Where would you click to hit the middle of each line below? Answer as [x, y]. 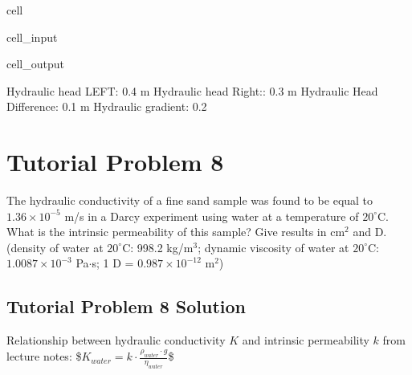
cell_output [35, 64]
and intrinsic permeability [306, 340]
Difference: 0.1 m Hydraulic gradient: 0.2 [107, 106]
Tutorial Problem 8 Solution [126, 306]
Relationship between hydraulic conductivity [116, 340]
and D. [370, 232]
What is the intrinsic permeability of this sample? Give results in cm [176, 232]
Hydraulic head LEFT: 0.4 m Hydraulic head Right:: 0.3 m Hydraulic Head [192, 90]
